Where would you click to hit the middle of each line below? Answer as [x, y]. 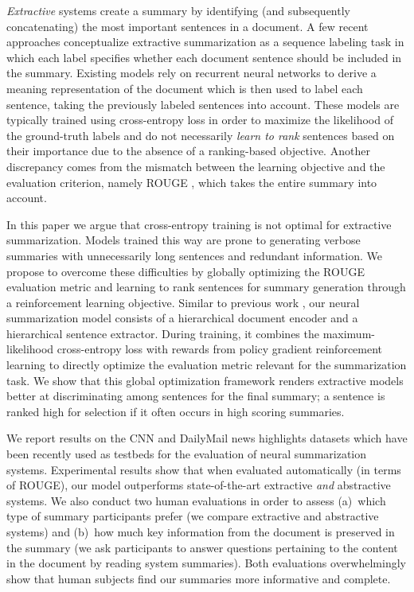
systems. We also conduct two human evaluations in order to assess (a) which [196, 500]
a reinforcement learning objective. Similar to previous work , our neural [183, 302]
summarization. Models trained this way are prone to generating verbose [184, 240]
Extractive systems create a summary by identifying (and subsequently [178, 10]
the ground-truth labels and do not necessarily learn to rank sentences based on [201, 135]
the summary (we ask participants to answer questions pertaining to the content [202, 547]
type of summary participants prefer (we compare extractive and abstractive [193, 516]
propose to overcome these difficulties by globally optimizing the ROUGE [186, 271]
